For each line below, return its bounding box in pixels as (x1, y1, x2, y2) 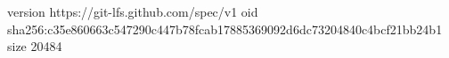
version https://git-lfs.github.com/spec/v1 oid (7, 3, 258, 20)
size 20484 (7, 37, 62, 55)
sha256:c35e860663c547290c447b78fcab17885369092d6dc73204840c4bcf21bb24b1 (7, 19, 443, 38)
